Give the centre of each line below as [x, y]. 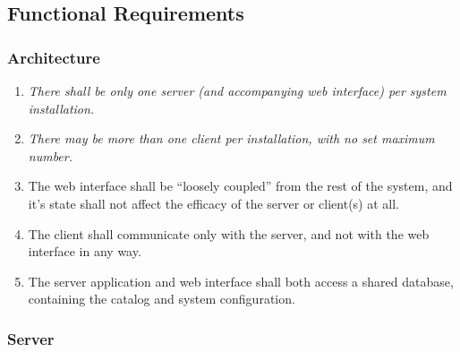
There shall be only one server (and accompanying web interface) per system [237, 90]
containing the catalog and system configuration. [162, 299]
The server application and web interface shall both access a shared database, [241, 281]
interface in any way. [85, 251]
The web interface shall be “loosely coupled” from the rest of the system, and [240, 186]
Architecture [54, 57]
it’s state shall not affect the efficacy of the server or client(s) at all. [213, 203]
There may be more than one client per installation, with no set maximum [231, 138]
